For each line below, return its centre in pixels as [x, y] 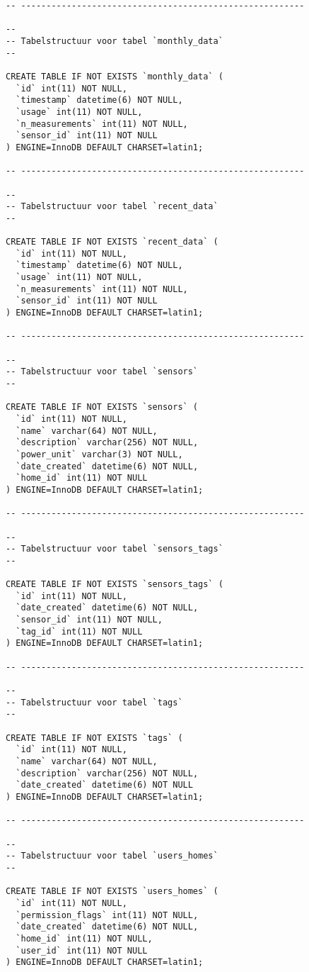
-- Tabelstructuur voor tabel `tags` [94, 702]
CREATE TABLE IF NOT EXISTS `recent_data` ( [112, 242]
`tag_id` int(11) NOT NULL [79, 631]
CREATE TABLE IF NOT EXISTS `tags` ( [94, 738]
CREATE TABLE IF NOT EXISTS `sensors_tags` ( [115, 585]
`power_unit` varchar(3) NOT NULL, [99, 454]
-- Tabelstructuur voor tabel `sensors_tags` [115, 549]
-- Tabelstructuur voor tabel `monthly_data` [115, 41]
